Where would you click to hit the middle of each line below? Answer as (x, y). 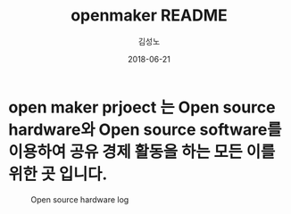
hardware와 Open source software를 (145, 129)
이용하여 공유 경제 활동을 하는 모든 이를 (142, 152)
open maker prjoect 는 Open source (142, 107)
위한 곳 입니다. (58, 174)
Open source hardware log (80, 199)
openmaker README (149, 16)
